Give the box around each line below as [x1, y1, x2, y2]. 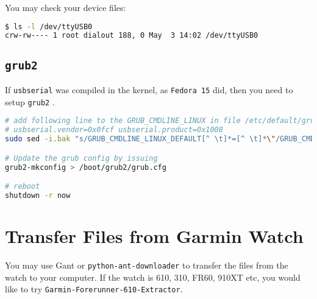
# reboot [5, 182, 40, 191]
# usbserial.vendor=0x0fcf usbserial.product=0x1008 [5, 125, 223, 135]
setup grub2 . [5, 95, 55, 108]
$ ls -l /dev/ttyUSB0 [5, 22, 93, 31]
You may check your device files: [5, 1, 126, 13]
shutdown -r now [5, 191, 71, 200]
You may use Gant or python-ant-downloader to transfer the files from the [5, 259, 288, 271]
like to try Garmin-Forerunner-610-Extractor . [5, 283, 183, 295]
